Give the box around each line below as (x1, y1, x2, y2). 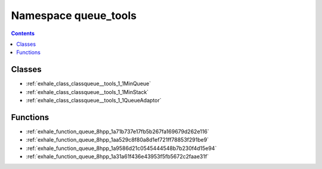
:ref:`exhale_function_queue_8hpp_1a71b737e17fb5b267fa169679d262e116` (26, 128, 209, 135)
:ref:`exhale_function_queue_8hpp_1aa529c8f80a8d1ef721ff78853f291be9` (26, 136, 209, 143)
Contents (11, 30, 35, 37)
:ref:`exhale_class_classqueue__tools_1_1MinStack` (26, 88, 149, 95)
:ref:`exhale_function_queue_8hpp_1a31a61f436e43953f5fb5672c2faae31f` (26, 153, 209, 160)
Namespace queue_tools (11, 9, 137, 22)
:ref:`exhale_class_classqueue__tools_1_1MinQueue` (26, 80, 151, 87)
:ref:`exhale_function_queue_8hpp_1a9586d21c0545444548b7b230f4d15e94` (26, 145, 217, 152)
